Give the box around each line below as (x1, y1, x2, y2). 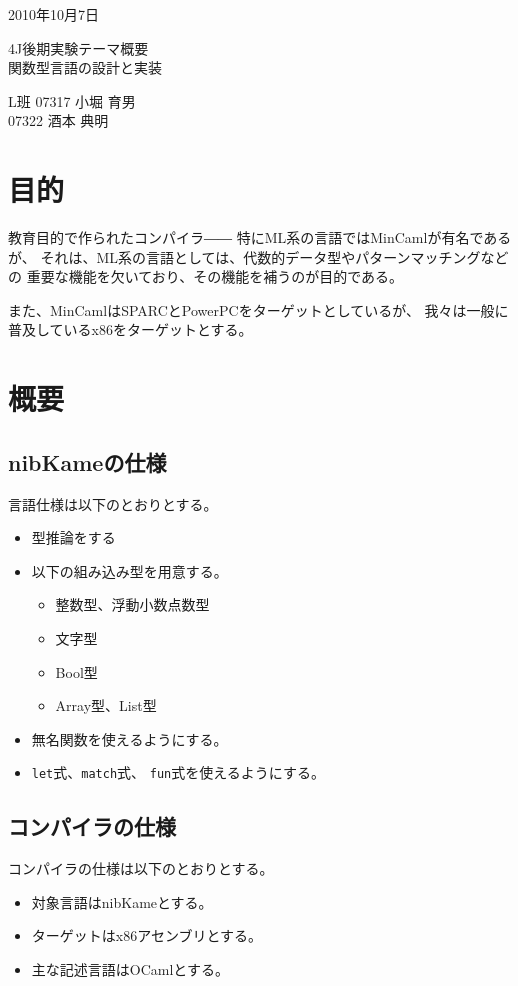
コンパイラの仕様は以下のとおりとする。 (8, 858, 274, 879)
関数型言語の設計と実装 (8, 57, 162, 78)
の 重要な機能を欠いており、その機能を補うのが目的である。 (8, 266, 404, 287)
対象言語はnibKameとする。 (31, 891, 213, 912)
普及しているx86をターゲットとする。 (8, 319, 253, 340)
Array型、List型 (55, 695, 157, 716)
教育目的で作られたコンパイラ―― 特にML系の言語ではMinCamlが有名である (8, 227, 512, 248)
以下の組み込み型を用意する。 (31, 560, 228, 581)
